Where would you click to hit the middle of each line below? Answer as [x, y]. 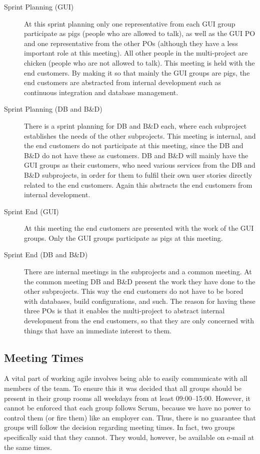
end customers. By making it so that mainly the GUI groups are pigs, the [137, 72]
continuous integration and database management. [101, 92]
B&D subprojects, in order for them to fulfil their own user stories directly [138, 174]
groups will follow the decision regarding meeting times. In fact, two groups [119, 427]
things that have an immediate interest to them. [98, 330]
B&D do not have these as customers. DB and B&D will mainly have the [136, 155]
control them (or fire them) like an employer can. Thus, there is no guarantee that [130, 417]
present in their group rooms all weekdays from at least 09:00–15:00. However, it [127, 398]
